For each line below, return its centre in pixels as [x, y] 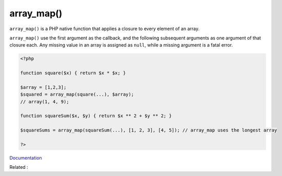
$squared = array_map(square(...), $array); [77, 94]
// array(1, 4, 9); [45, 102]
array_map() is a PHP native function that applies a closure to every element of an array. [105, 29]
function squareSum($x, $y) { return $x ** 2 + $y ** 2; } [96, 116]
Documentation [26, 158]
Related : [19, 167]
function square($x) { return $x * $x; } [73, 73]
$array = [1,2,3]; [43, 87]
